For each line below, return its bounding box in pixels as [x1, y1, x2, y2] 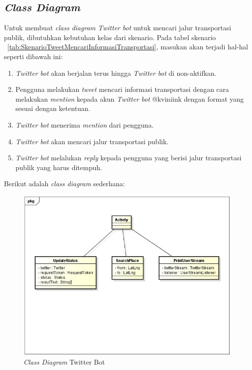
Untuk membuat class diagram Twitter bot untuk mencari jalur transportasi [4, 22, 231, 33]
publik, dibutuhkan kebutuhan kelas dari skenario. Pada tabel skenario [4, 32, 216, 42]
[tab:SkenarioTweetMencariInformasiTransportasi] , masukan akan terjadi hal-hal [7, 42, 248, 52]
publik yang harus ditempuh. [15, 162, 102, 172]
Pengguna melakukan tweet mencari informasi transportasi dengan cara [15, 84, 229, 94]
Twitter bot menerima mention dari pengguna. [15, 119, 154, 130]
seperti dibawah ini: [4, 51, 63, 61]
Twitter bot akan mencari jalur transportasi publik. [15, 136, 168, 146]
